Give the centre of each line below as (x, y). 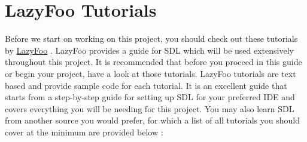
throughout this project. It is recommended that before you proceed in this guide (153, 62)
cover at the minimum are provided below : (84, 132)
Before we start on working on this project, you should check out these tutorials (151, 38)
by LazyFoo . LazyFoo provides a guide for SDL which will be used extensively (149, 50)
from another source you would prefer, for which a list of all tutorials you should (152, 120)
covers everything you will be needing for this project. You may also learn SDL (150, 108)
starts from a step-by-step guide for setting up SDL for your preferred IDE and (150, 97)
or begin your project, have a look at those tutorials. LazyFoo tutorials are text (151, 73)
